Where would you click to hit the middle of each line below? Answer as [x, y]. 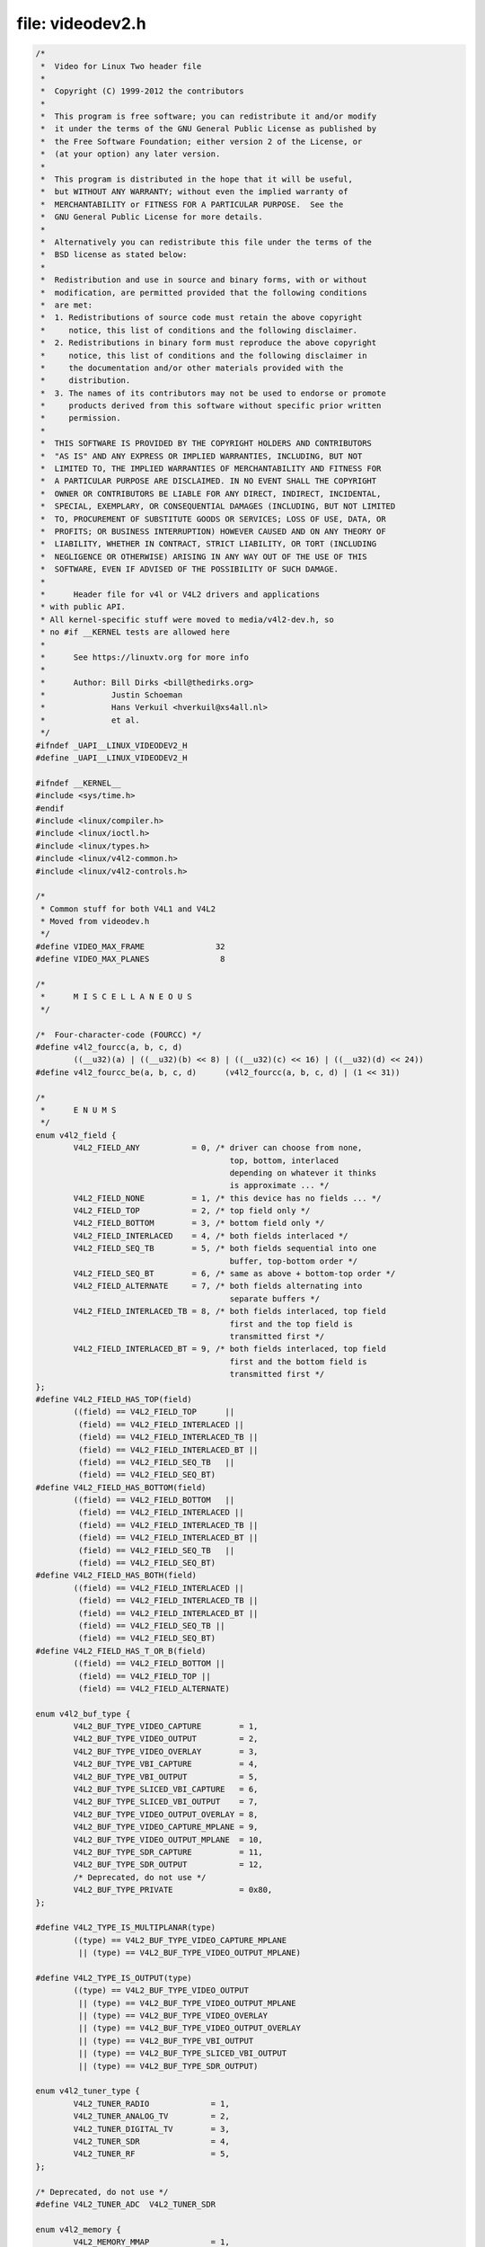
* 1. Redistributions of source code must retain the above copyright [202, 318]
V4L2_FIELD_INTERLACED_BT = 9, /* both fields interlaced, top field [229, 1349]
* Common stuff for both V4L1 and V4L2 [128, 909]
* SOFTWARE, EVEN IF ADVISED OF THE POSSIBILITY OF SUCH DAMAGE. [190, 569]
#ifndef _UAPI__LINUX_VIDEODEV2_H [111, 745]
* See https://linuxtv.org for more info [145, 657]
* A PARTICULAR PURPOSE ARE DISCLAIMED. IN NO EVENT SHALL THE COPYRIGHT [209, 481]
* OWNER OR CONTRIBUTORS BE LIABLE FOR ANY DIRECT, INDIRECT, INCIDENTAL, [211, 493]
